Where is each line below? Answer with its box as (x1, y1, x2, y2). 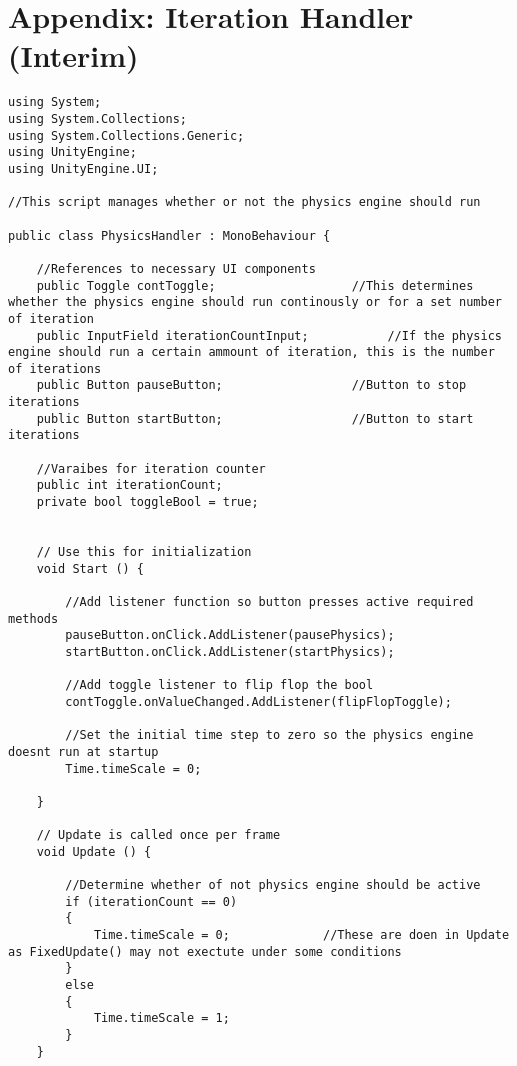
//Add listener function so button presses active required (65, 595, 474, 609)
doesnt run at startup (8, 744, 159, 759)
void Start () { (36, 561, 145, 576)
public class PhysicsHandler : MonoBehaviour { (8, 228, 331, 243)
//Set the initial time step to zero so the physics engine (65, 728, 474, 743)
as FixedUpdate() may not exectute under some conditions (8, 944, 402, 959)
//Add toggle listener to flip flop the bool (65, 678, 374, 693)
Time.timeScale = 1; (93, 1011, 230, 1026)
